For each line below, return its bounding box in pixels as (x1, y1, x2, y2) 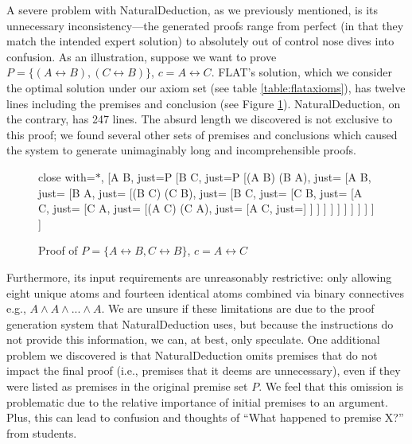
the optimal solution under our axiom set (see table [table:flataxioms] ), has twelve (6, 79, 406, 95)
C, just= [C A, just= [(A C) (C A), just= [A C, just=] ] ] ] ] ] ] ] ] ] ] (38, 200, 375, 216)
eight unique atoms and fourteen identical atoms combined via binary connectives (6, 284, 405, 301)
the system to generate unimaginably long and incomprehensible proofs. (6, 142, 356, 158)
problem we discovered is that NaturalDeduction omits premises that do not (6, 346, 378, 363)
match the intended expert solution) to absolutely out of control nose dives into (6, 33, 395, 49)
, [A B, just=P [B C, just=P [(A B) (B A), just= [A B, (100, 168, 371, 185)
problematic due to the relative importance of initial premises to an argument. (6, 393, 388, 410)
